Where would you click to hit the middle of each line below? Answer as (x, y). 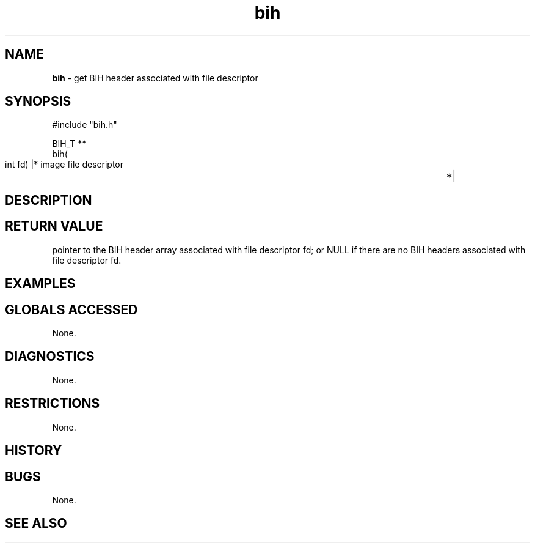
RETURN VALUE (54, 226)
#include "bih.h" (85, 125)
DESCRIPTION (49, 200)
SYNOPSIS (38, 102)
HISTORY (34, 451)
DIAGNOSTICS (50, 357)
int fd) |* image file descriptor (64, 165)
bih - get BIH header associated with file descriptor (155, 78)
